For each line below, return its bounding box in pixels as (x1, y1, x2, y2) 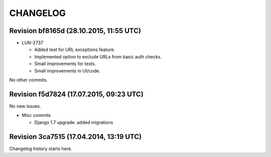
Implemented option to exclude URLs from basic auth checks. (34, 53, 162, 59)
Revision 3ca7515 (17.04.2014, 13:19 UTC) (9, 132, 142, 141)
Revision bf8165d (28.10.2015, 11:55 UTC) (9, 26, 142, 35)
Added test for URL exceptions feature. (34, 46, 115, 52)
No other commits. (9, 77, 48, 83)
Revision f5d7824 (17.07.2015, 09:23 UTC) (9, 90, 144, 98)
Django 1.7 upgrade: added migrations (34, 119, 113, 125)
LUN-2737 (22, 40, 44, 46)
